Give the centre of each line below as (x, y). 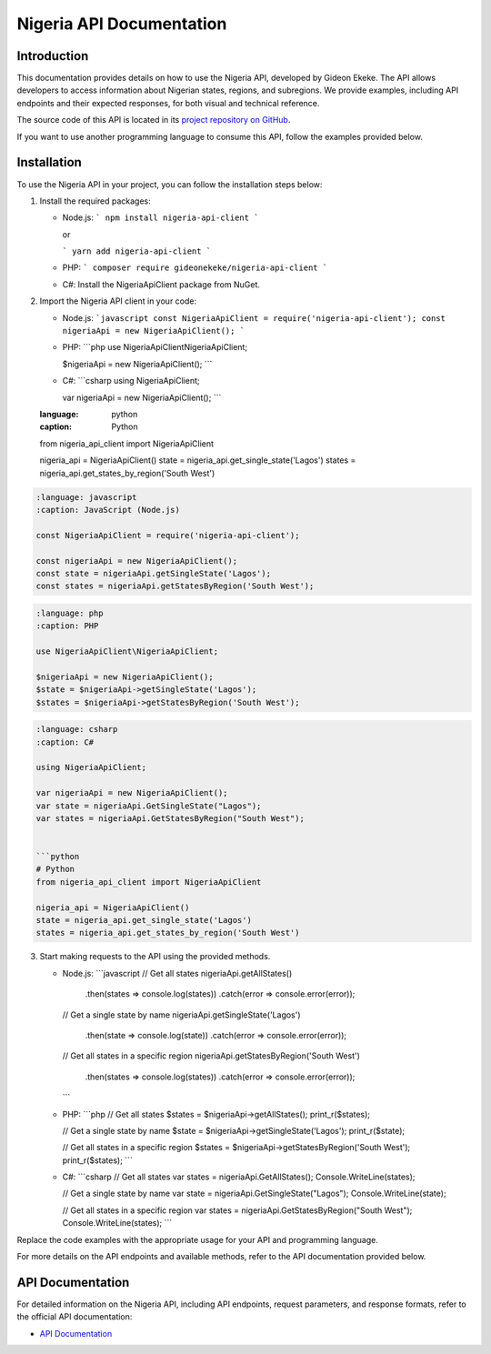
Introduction (53, 56)
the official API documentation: (75, 1317)
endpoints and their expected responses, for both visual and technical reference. (168, 103)
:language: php (70, 613)
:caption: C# (65, 742)
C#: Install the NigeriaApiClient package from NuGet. (161, 284)
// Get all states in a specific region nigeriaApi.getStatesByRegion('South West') (211, 1056)
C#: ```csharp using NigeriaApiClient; (131, 381)
